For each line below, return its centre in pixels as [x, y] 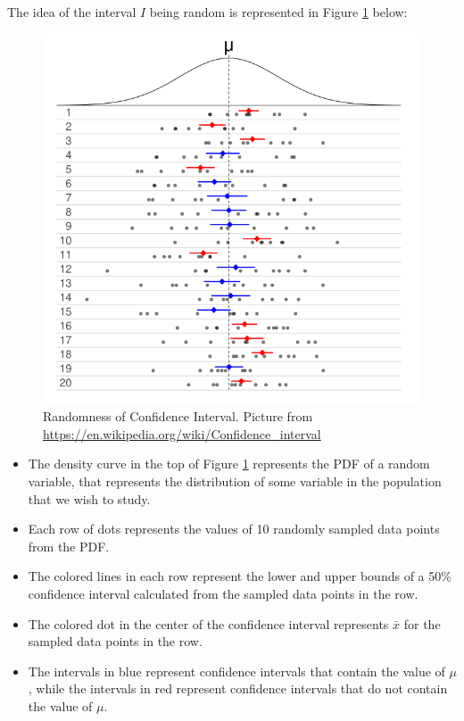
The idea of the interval [72, 12]
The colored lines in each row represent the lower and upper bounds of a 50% [240, 576]
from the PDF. [69, 546]
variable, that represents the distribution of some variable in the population [235, 481]
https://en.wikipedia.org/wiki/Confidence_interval [182, 433]
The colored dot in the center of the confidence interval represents [208, 623]
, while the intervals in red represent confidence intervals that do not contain [238, 688]
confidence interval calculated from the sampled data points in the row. [223, 593]
